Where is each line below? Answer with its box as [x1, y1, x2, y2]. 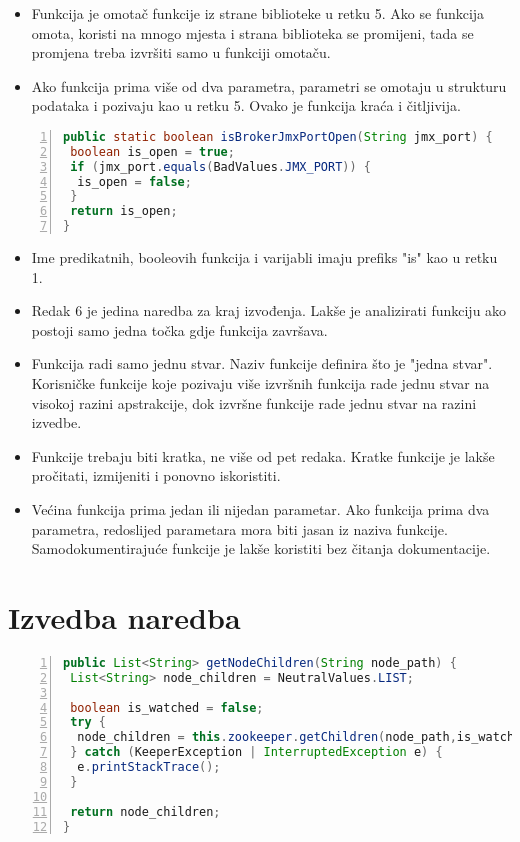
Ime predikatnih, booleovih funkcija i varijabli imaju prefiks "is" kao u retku [31, 247, 498, 268]
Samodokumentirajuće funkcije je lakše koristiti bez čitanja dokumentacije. [31, 538, 491, 559]
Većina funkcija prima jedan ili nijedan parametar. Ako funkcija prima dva [31, 499, 490, 520]
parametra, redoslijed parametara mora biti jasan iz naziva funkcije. [31, 518, 448, 539]
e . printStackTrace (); [77, 760, 221, 775]
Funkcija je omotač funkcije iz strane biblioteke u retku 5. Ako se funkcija [31, 3, 485, 23]
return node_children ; [70, 804, 221, 819]
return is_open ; [70, 204, 178, 219]
